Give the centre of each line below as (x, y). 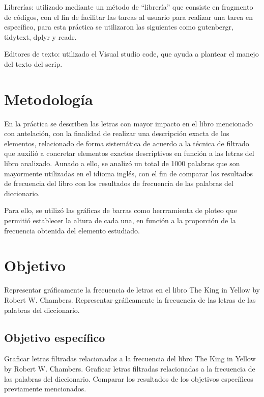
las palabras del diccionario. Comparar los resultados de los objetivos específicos (129, 378)
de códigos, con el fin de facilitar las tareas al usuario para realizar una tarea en (129, 17)
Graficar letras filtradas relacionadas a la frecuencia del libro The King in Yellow (130, 359)
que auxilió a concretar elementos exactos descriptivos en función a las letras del (129, 153)
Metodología (49, 99)
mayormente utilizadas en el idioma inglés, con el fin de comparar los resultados (128, 173)
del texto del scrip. (33, 63)
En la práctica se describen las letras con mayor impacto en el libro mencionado (129, 123)
